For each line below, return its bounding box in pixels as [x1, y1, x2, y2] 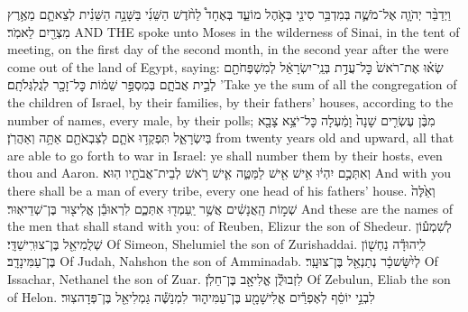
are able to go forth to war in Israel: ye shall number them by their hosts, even [7, 145, 443, 164]
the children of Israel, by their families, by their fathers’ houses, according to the [7, 92, 454, 111]
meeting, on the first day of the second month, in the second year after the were [7, 40, 449, 59]
